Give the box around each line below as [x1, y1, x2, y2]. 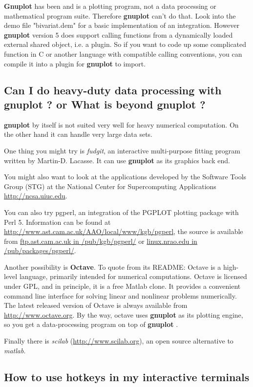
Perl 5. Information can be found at [4, 216, 111, 227]
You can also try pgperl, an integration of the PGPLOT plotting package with [4, 207, 239, 217]
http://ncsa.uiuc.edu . [4, 191, 67, 201]
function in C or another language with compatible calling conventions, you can [4, 48, 242, 59]
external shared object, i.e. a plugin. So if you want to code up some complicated [4, 39, 247, 49]
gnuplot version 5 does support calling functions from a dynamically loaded [4, 29, 233, 40]
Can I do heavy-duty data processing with [4, 82, 222, 97]
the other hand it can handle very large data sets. [4, 129, 152, 139]
